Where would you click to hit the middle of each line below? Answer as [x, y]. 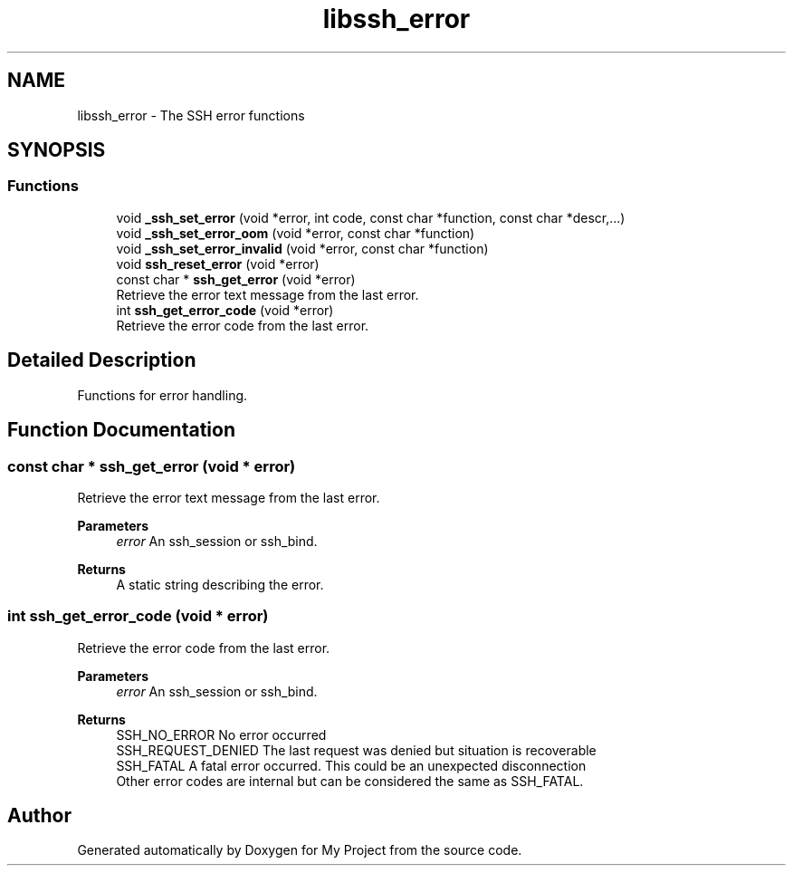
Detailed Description [102, 360]
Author [39, 816]
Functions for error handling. [162, 395]
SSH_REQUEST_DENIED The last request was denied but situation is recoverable [356, 750]
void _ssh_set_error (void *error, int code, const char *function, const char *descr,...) [371, 217]
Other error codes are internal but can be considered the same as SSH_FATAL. [350, 781]
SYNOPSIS [57, 150]
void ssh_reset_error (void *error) [218, 264]
